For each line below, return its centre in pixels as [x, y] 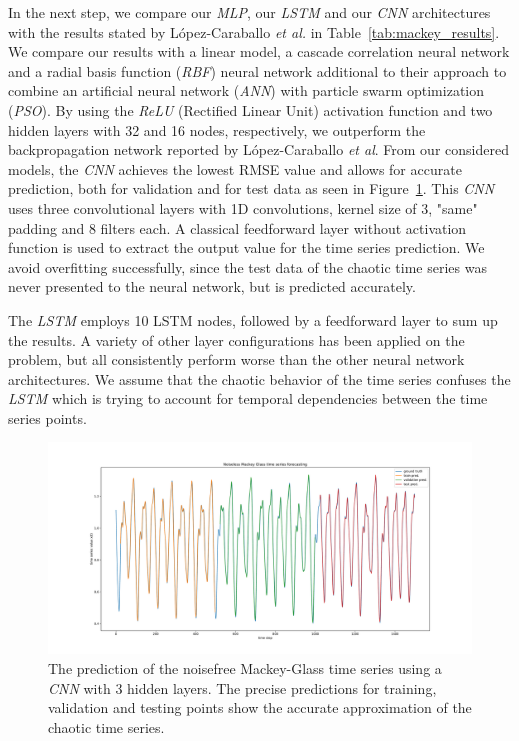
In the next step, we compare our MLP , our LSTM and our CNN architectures [249, 12]
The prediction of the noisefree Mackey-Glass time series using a [245, 668]
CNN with [79, 687]
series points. [47, 417]
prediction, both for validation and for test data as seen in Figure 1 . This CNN [251, 188]
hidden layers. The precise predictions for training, [282, 687]
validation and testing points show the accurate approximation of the [260, 707]
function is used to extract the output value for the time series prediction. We [246, 247]
